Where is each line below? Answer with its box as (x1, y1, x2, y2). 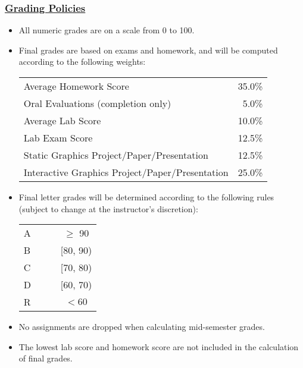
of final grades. (18, 352, 73, 364)
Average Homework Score (23, 79, 129, 93)
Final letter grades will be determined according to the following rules (18, 191, 274, 203)
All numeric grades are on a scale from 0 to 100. (18, 24, 195, 36)
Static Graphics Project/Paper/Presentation (23, 148, 208, 162)
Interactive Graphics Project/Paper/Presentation (23, 165, 229, 179)
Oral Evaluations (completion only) (23, 96, 171, 110)
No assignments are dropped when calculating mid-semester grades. (18, 320, 265, 333)
